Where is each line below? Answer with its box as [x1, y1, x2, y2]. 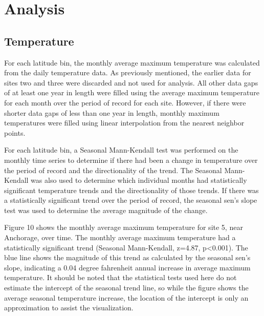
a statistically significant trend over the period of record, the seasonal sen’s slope [4, 195, 257, 205]
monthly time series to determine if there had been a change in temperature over [4, 154, 258, 165]
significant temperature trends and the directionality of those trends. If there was [4, 184, 259, 195]
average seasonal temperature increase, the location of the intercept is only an [4, 292, 249, 303]
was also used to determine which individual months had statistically [31, 175, 247, 185]
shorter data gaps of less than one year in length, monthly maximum [4, 107, 219, 118]
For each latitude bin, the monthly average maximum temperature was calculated [4, 57, 260, 68]
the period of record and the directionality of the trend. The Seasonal [4, 164, 222, 175]
